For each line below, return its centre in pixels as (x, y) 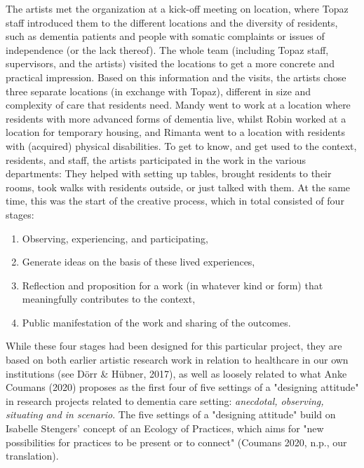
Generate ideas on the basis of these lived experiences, (139, 262)
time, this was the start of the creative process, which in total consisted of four (175, 201)
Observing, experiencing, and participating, (115, 238)
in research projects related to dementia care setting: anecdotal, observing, (165, 400)
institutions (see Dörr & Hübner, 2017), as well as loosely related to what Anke (176, 373)
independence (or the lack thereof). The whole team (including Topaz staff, (167, 49)
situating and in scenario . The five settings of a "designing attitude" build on (171, 414)
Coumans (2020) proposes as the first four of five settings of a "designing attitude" (182, 387)
